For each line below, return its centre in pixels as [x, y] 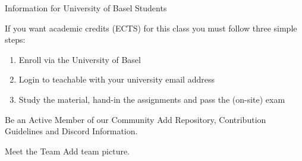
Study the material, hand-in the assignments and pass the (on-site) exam [152, 99]
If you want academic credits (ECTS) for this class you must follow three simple [151, 28]
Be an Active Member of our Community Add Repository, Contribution [136, 119]
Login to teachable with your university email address [117, 79]
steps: [15, 40]
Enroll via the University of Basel [80, 59]
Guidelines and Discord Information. [71, 131]
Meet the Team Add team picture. [67, 151]
